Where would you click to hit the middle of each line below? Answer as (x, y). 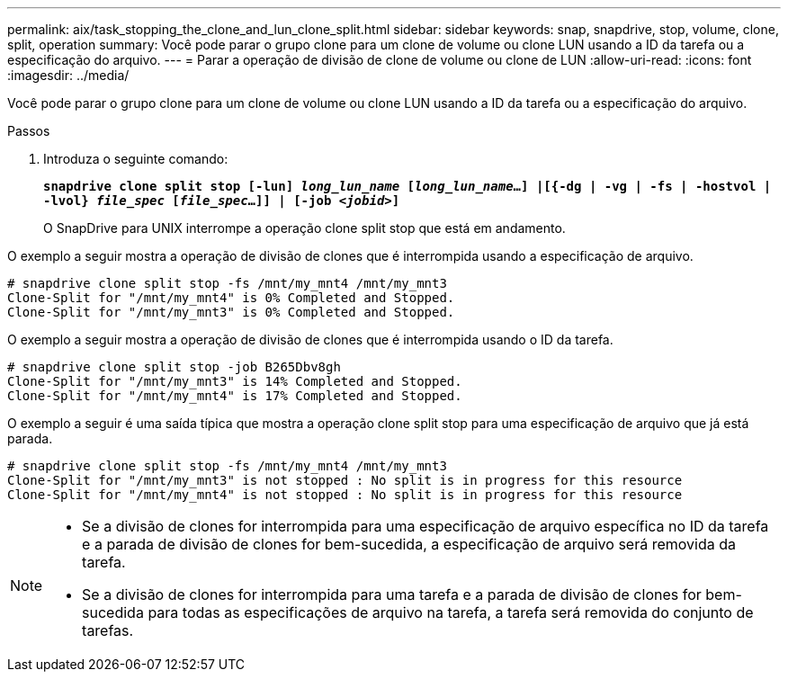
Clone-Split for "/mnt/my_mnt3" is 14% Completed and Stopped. (235, 381)
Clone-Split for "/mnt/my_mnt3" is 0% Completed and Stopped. (231, 312)
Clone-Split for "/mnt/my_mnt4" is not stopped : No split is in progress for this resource (345, 495)
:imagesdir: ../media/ (68, 75)
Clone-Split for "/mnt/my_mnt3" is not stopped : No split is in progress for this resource (345, 480)
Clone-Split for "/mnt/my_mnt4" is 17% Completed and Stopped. (235, 396)
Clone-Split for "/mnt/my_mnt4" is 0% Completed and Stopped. (231, 298)
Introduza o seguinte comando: (136, 159)
